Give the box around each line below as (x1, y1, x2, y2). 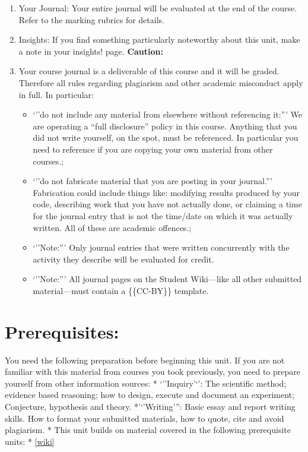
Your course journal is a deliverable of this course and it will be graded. (18, 65, 280, 77)
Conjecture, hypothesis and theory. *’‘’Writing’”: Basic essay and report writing (5, 400, 296, 412)
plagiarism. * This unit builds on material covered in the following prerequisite (5, 423, 291, 436)
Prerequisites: (5, 319, 119, 343)
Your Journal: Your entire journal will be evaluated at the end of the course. (18, 2, 297, 14)
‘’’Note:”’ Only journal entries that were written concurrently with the (33, 241, 290, 254)
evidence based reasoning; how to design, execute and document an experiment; (5, 388, 294, 401)
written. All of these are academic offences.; (33, 221, 192, 233)
